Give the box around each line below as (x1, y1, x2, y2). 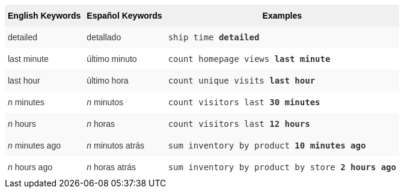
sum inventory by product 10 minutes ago (168, 141, 366, 150)
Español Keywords (87, 11, 162, 20)
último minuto (87, 54, 137, 64)
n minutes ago (8, 141, 61, 150)
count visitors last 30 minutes (168, 97, 320, 107)
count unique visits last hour (168, 76, 316, 85)
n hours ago (8, 162, 52, 172)
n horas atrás (87, 162, 136, 172)
